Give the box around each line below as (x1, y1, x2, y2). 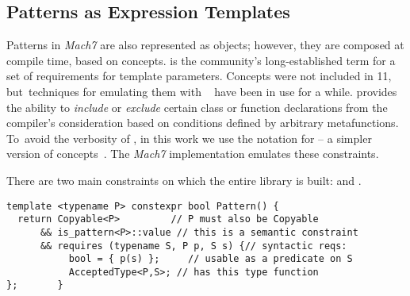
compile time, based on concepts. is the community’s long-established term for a (6, 52, 396, 68)
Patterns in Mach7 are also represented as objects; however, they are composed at (6, 37, 404, 53)
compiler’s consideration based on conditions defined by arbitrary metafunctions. (6, 114, 399, 131)
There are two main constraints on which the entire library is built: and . (6, 171, 362, 188)
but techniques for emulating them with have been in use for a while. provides (6, 83, 397, 99)
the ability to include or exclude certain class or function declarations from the (6, 98, 388, 115)
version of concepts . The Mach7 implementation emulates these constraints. (6, 145, 379, 162)
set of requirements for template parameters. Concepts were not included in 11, (6, 67, 392, 84)
